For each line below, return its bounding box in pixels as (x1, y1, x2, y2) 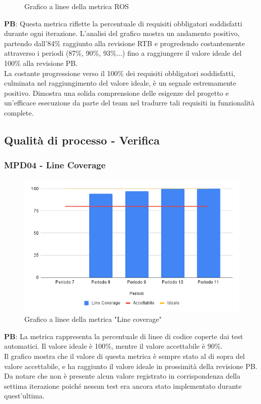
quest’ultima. (4, 390, 45, 401)
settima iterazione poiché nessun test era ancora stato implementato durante (4, 380, 242, 391)
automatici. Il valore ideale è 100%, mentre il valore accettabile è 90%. (4, 341, 222, 351)
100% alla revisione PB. (4, 57, 78, 68)
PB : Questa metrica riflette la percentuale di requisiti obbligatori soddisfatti (4, 18, 242, 28)
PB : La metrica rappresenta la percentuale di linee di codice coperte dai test (4, 330, 243, 341)
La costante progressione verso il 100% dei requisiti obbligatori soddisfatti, (4, 67, 235, 78)
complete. (4, 107, 34, 118)
